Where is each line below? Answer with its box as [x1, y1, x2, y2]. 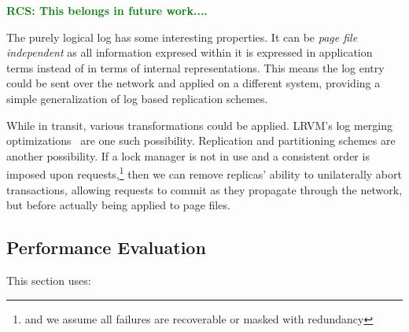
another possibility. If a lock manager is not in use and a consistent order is [6, 147, 370, 164]
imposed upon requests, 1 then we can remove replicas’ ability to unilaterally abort [6, 164, 402, 182]
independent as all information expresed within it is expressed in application [6, 44, 373, 61]
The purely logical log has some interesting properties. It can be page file [6, 28, 358, 45]
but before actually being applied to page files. [6, 197, 230, 213]
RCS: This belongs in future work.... [6, 2, 208, 18]
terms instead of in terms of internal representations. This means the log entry [6, 59, 385, 76]
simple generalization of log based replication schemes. [6, 90, 268, 106]
